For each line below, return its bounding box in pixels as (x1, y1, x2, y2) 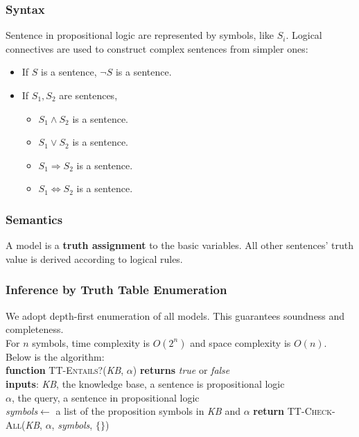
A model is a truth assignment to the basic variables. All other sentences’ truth (6, 238, 353, 252)
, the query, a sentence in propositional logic (11, 390, 200, 404)
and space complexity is (190, 335, 291, 350)
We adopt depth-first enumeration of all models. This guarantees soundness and (6, 308, 345, 323)
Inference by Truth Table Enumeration (6, 281, 227, 298)
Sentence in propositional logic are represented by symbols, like (6, 28, 274, 42)
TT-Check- (287, 404, 335, 418)
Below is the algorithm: (6, 349, 105, 363)
